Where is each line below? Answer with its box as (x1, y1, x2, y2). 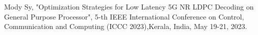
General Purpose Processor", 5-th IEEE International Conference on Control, (4, 11, 244, 21)
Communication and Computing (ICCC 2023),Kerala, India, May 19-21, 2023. (4, 21, 247, 31)
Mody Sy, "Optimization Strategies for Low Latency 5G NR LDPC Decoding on (4, 1, 254, 11)
